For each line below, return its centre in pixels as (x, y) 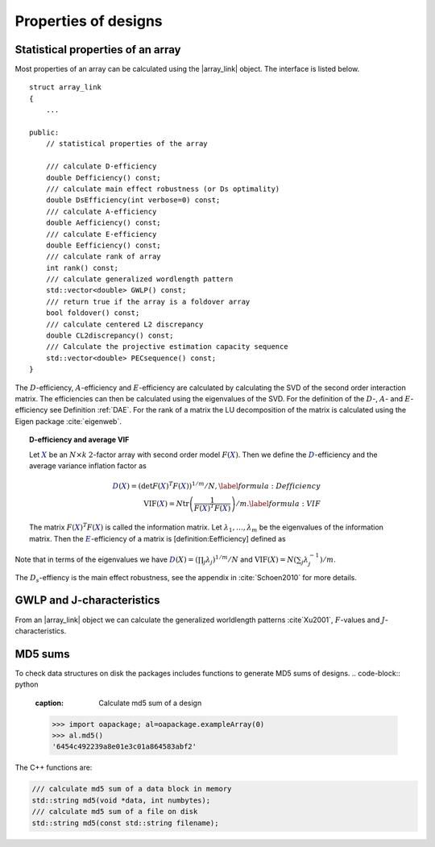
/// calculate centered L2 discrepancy (124, 324)
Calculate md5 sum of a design (150, 703)
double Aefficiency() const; (103, 223)
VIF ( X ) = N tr (166, 503)
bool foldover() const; (93, 313)
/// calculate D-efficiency (101, 166)
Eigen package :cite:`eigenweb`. (68, 421)
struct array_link (66, 87)
